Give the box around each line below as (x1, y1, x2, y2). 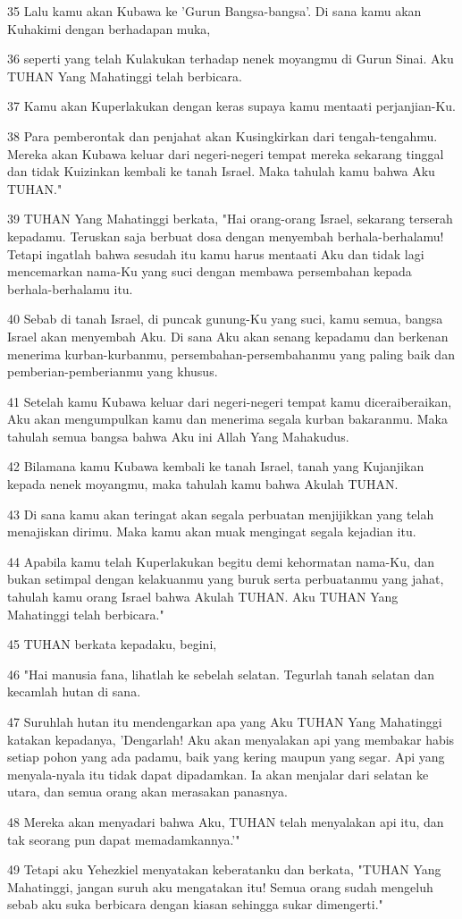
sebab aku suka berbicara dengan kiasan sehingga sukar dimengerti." (7, 895, 383, 914)
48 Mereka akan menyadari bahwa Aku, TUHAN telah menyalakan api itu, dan (7, 812, 444, 830)
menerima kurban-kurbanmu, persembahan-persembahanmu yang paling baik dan (7, 344, 455, 363)
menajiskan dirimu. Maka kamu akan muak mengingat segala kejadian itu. (7, 522, 416, 541)
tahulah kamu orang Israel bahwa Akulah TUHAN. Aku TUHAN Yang (7, 587, 399, 606)
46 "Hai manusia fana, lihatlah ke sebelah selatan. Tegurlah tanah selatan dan (7, 664, 435, 683)
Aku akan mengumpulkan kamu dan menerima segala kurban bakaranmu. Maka (7, 409, 448, 428)
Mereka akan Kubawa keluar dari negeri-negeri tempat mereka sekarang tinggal (7, 144, 444, 163)
